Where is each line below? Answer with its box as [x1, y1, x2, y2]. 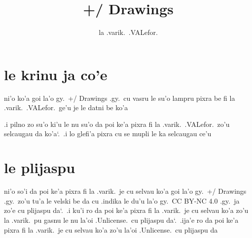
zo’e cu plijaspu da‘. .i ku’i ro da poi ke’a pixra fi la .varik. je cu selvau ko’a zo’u [4, 205, 249, 215]
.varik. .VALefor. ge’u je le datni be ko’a [4, 102, 128, 113]
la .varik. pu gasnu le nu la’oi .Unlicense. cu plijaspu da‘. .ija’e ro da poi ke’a [4, 214, 239, 225]
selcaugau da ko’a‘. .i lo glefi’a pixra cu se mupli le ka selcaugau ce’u [4, 128, 212, 139]
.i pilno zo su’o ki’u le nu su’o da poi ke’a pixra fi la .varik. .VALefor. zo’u [4, 119, 230, 129]
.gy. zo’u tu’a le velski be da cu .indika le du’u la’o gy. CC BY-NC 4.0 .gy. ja [4, 195, 240, 206]
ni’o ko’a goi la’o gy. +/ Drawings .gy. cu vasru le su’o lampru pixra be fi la [4, 92, 235, 103]
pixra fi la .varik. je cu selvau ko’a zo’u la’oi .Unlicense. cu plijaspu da [4, 224, 218, 235]
